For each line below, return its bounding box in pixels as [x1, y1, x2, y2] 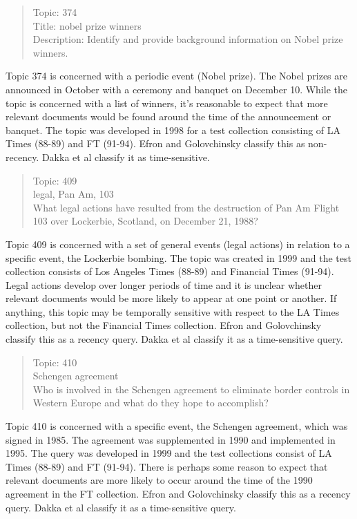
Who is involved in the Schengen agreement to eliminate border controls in [32, 381, 350, 396]
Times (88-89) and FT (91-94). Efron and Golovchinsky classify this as [6, 136, 305, 151]
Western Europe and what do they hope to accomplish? [32, 395, 269, 410]
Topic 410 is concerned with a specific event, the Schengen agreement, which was [6, 419, 348, 433]
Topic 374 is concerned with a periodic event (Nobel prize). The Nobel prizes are [6, 68, 347, 83]
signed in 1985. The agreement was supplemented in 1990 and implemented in [6, 432, 336, 446]
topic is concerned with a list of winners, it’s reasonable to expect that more [6, 95, 328, 110]
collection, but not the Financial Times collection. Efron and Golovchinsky [6, 318, 322, 332]
